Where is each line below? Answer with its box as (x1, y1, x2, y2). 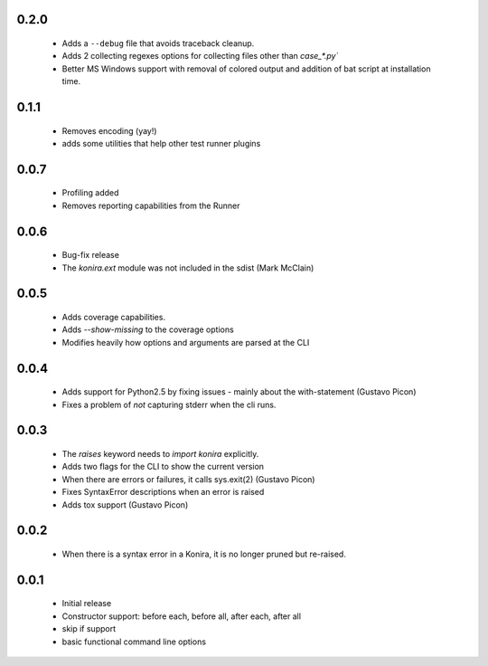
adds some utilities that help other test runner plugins (61, 138, 261, 148)
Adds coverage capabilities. (61, 311, 166, 322)
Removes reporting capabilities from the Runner (61, 200, 240, 211)
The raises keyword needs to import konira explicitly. (61, 448, 259, 459)
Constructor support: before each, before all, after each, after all (61, 611, 302, 622)
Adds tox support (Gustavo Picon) (61, 499, 189, 510)
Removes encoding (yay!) (61, 125, 157, 136)
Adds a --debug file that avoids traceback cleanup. (61, 38, 255, 49)
